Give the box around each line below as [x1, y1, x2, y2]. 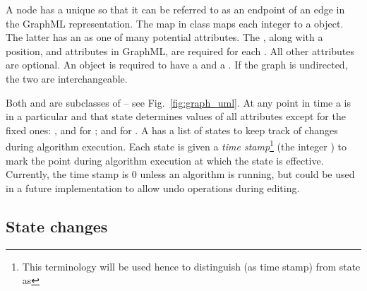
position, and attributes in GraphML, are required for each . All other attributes [6, 43, 355, 58]
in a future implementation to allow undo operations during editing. [6, 180, 300, 195]
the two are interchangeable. [6, 71, 128, 85]
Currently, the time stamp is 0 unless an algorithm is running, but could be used [6, 167, 355, 182]
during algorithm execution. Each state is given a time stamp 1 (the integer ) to [6, 137, 347, 153]
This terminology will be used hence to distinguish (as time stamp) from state [22, 259, 361, 273]
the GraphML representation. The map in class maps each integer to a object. [6, 16, 344, 30]
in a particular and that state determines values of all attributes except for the [6, 109, 346, 124]
